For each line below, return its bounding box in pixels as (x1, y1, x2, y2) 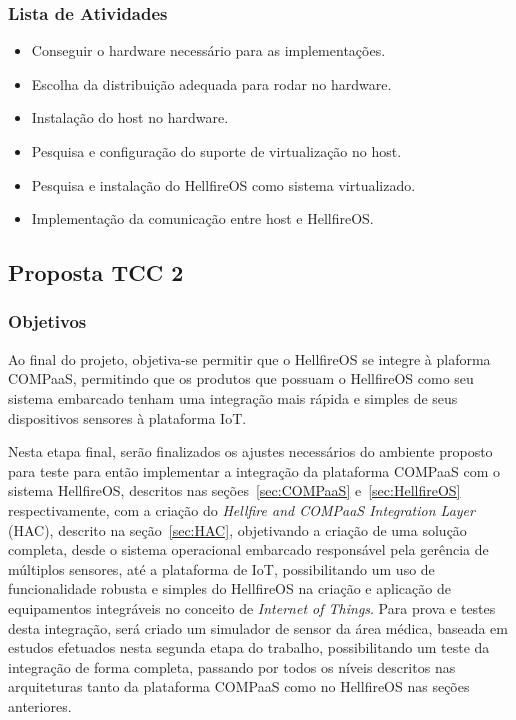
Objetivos (8, 309, 87, 334)
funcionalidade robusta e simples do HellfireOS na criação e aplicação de (8, 578, 451, 599)
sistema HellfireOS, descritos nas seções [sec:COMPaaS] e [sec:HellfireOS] (8, 480, 461, 501)
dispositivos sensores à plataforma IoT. (8, 407, 247, 428)
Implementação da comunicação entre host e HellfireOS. (31, 208, 374, 229)
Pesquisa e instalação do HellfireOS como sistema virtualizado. (31, 174, 416, 195)
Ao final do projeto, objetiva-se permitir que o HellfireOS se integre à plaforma (8, 348, 491, 369)
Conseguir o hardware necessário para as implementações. (31, 40, 386, 61)
